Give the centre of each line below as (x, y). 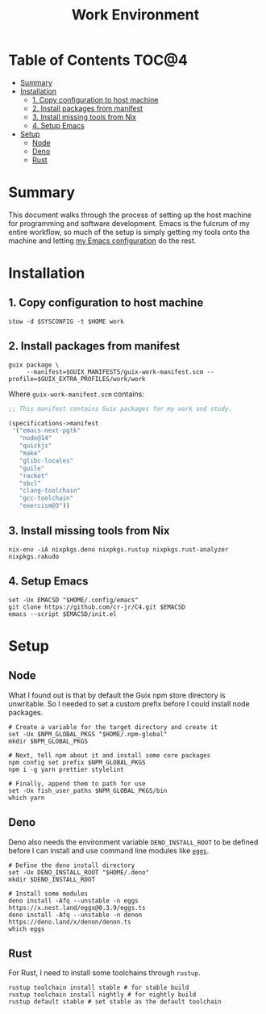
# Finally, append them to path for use (77, 784)
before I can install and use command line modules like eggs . (109, 850)
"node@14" (35, 438)
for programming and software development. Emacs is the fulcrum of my (129, 223)
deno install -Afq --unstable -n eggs (73, 901)
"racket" (33, 476)
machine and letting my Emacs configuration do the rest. (102, 241)
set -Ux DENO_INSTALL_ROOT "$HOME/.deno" (79, 872)
